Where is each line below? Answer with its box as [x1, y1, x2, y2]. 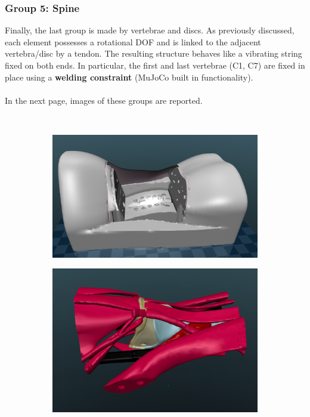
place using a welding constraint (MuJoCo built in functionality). [5, 70, 253, 83]
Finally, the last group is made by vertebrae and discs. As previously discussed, [5, 24, 294, 36]
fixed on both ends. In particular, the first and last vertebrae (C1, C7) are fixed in [5, 59, 305, 71]
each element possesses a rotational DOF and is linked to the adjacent [5, 35, 261, 48]
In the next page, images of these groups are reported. [5, 94, 203, 106]
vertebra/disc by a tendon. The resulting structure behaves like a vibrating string [5, 47, 302, 60]
